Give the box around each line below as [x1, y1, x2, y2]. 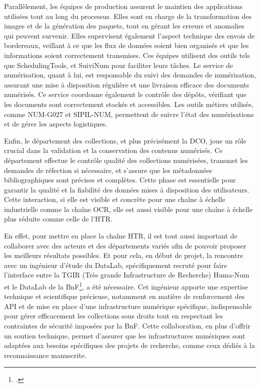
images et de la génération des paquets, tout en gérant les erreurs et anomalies [4, 20, 244, 31]
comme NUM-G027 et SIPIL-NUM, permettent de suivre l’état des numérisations [4, 108, 254, 119]
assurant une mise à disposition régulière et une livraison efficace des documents [4, 79, 249, 89]
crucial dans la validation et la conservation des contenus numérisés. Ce [4, 145, 223, 155]
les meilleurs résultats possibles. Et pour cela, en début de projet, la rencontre [4, 250, 243, 260]
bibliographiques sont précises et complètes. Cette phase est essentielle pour [4, 174, 236, 185]
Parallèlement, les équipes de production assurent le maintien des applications [4, 1, 243, 11]
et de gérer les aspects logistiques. [4, 118, 107, 129]
